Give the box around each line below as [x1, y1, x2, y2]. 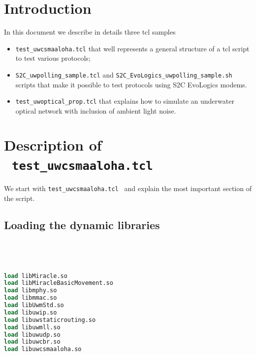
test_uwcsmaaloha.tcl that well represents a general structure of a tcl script [15, 43, 250, 53]
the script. [4, 193, 35, 203]
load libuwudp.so [4, 331, 61, 338]
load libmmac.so [4, 294, 57, 302]
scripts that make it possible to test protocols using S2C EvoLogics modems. [15, 79, 247, 89]
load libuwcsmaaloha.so [4, 346, 82, 353]
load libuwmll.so [4, 323, 61, 331]
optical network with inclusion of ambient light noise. [15, 105, 176, 116]
